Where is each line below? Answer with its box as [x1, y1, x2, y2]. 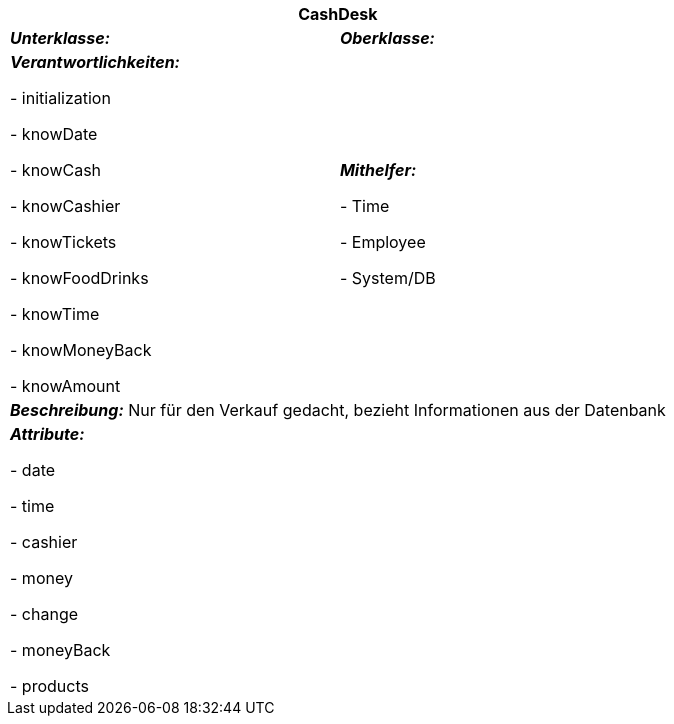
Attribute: [10, 424, 85, 444]
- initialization [10, 88, 111, 108]
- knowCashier [10, 196, 121, 216]
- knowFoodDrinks [10, 268, 149, 288]
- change [10, 604, 79, 624]
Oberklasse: [339, 28, 435, 48]
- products [10, 676, 89, 696]
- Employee [339, 232, 426, 252]
